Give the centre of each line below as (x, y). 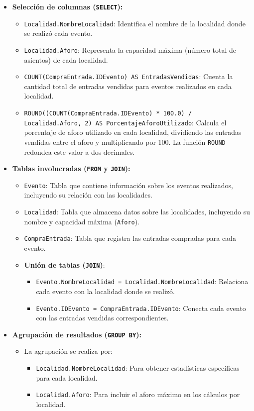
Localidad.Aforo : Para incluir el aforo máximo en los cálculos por (138, 394)
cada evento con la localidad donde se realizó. (105, 291)
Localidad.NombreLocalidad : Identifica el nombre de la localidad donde (135, 23)
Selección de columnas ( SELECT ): (67, 6)
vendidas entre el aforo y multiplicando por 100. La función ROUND (125, 142)
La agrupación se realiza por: (68, 351)
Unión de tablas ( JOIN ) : (64, 264)
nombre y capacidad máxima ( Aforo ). (82, 221)
